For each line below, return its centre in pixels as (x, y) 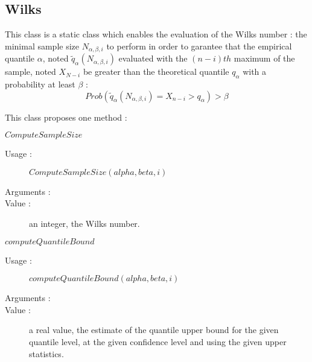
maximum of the (264, 58)
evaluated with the (153, 58)
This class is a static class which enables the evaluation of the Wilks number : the (156, 34)
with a (255, 71)
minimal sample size (42, 46)
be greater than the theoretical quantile (156, 71)
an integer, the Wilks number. (84, 224)
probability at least (40, 84)
